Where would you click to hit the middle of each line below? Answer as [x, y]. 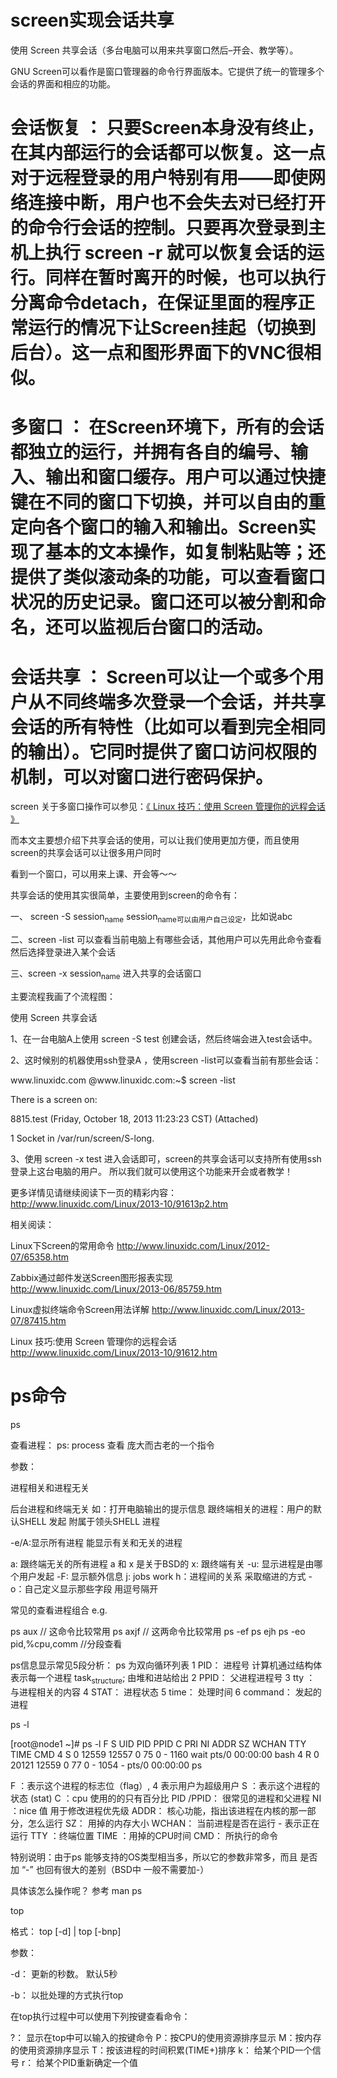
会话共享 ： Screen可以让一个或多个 [158, 677]
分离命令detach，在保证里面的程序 [154, 303]
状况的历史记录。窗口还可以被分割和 [159, 602]
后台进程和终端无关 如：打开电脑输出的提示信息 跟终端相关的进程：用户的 [161, 1508]
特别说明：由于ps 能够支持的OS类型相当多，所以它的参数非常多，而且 [154, 1857]
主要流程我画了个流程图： [63, 996]
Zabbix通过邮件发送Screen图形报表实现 [91, 1277]
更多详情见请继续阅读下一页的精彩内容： [93, 1192]
